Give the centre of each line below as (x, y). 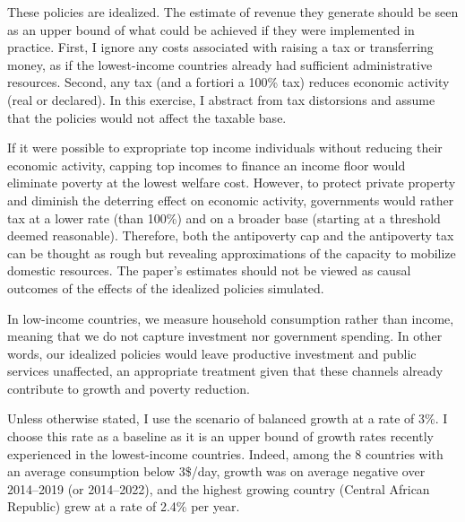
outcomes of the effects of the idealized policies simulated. (166, 287)
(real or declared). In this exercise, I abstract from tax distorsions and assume (221, 99)
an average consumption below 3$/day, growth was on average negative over (216, 471)
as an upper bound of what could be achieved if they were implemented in (211, 29)
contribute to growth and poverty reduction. (129, 388)
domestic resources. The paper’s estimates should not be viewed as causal (209, 270)
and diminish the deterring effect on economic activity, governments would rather (231, 200)
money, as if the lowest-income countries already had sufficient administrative (220, 64)
